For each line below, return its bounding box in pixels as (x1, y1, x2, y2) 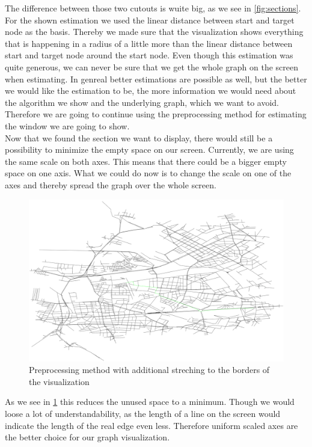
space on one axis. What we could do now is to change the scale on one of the (5, 167, 292, 179)
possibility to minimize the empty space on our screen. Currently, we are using (5, 143, 294, 156)
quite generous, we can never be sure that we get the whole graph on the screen (5, 60, 299, 73)
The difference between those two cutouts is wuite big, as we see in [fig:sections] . (5, 2, 301, 14)
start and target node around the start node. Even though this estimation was (5, 49, 293, 61)
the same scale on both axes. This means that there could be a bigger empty (5, 155, 287, 167)
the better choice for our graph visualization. (5, 431, 170, 443)
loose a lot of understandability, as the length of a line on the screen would (5, 407, 281, 420)
